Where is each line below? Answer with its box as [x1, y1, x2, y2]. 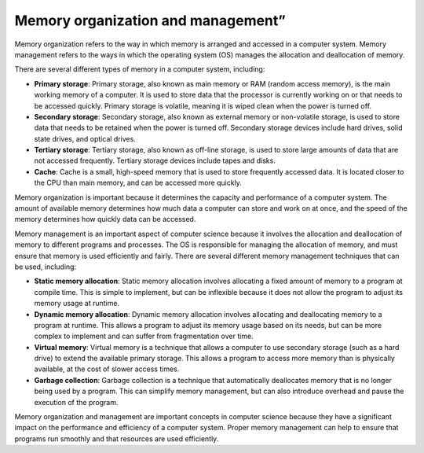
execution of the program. [34, 397, 119, 407]
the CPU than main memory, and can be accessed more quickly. [34, 178, 243, 188]
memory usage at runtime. [34, 299, 120, 308]
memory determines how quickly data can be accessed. [14, 215, 196, 224]
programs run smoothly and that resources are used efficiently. [14, 433, 219, 444]
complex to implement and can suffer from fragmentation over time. [34, 331, 254, 341]
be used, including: [14, 262, 77, 271]
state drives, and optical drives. [34, 134, 137, 143]
